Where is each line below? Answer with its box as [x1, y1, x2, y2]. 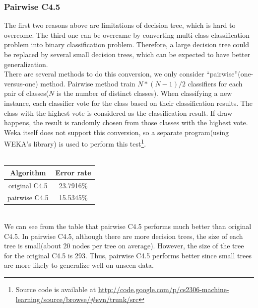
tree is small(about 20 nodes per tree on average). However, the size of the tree [4, 240, 244, 251]
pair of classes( [4, 88, 49, 98]
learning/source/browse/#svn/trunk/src [15, 294, 139, 304]
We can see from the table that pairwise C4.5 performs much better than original [4, 221, 252, 231]
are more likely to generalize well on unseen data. [4, 260, 154, 270]
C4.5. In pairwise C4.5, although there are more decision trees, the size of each [4, 231, 243, 241]
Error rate [55, 167, 91, 177]
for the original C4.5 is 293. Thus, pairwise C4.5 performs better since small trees [4, 250, 252, 260]
